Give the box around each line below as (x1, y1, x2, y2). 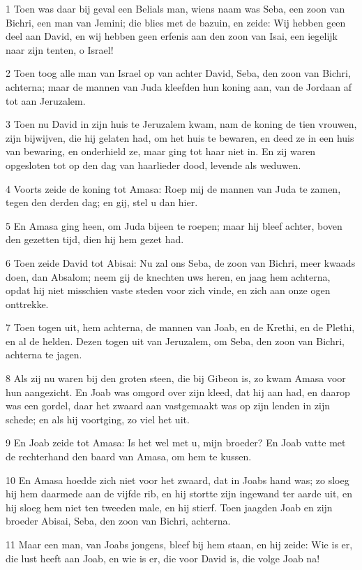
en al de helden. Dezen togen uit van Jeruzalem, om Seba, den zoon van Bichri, (6, 333, 345, 348)
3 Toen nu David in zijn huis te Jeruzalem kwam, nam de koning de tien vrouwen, (6, 117, 357, 131)
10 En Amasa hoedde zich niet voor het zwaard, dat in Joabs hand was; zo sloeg (6, 472, 349, 487)
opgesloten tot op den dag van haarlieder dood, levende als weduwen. (6, 157, 301, 172)
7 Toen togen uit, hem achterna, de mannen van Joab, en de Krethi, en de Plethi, (6, 320, 355, 335)
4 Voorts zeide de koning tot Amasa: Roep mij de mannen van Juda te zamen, (6, 181, 341, 196)
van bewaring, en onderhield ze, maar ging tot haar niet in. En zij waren (6, 144, 316, 159)
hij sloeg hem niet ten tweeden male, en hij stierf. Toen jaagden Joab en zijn (6, 499, 333, 514)
